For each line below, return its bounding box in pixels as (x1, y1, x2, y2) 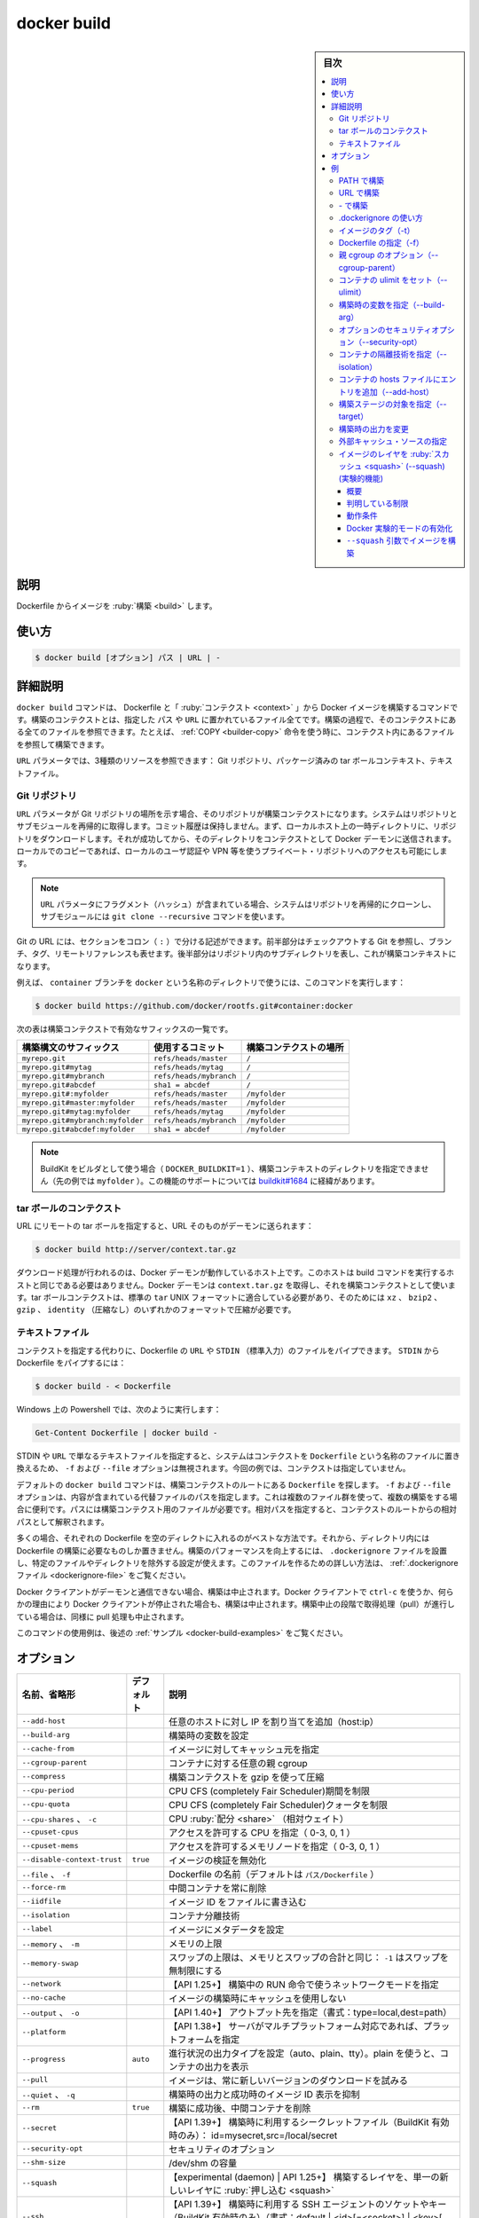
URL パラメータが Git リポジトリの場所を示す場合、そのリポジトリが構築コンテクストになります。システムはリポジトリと (16, 808, 458, 819)
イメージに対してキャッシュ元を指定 (169, 1743, 319, 1756)
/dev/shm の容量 (169, 2157, 238, 2169)
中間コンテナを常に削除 (169, 1882, 267, 1894)
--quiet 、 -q (21, 2088, 75, 2100)
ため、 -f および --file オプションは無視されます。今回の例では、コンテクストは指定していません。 (39, 1463, 412, 1474)
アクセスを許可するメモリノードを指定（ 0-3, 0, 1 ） (169, 1840, 385, 1852)
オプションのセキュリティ (338, 324, 432, 334)
